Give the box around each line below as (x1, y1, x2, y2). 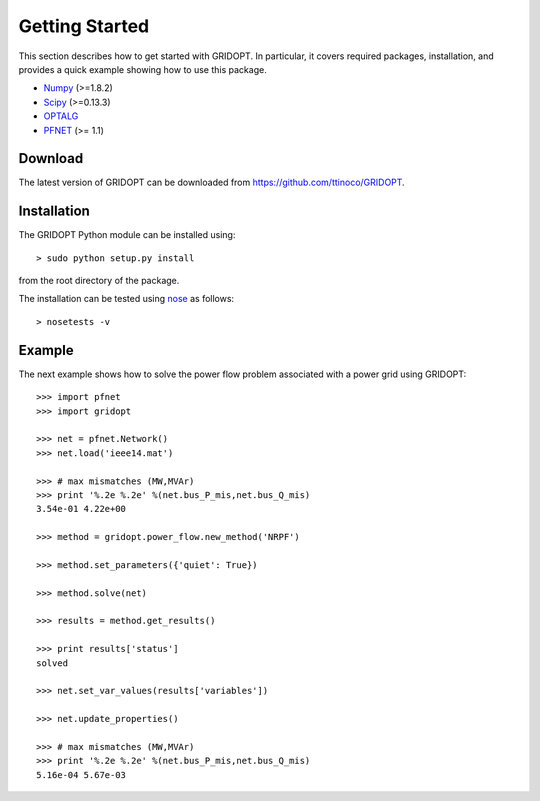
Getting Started (18, 15, 150, 37)
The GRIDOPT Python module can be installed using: (18, 229, 236, 241)
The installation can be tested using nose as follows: (18, 293, 235, 305)
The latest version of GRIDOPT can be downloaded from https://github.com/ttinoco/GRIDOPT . (18, 176, 405, 189)
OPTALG (43, 110, 79, 122)
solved (36, 657, 69, 669)
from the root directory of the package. (18, 275, 180, 287)
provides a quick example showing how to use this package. (18, 63, 267, 75)
